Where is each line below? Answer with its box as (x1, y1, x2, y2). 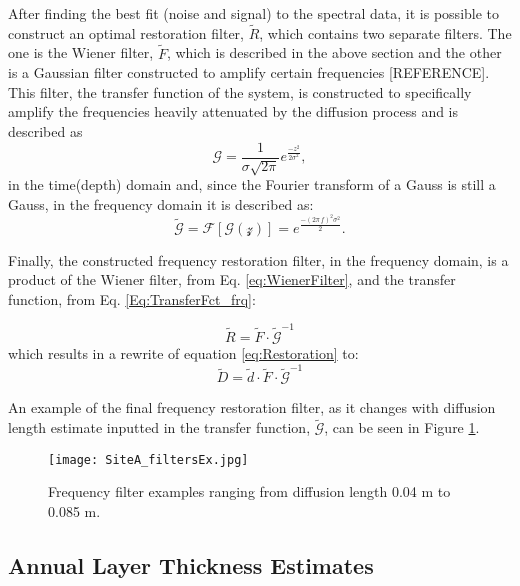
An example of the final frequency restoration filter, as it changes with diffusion (8, 397, 496, 418)
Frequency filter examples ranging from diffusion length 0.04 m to (48, 481, 451, 502)
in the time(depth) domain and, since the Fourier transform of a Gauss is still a (8, 174, 496, 195)
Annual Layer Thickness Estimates (8, 550, 374, 581)
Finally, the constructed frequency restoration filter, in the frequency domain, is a (8, 249, 509, 270)
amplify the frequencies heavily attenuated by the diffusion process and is (8, 101, 459, 122)
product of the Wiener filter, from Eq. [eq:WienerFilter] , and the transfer (8, 269, 456, 290)
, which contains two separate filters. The (259, 22, 512, 43)
